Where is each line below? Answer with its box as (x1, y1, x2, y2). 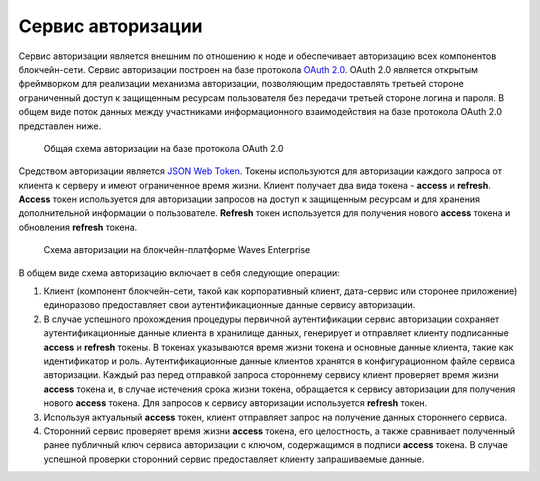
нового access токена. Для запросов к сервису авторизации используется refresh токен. (43, 397, 428, 409)
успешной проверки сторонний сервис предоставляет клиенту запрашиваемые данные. (43, 453, 425, 465)
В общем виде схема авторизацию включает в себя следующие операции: (18, 266, 340, 279)
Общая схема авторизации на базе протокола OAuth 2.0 (43, 142, 284, 154)
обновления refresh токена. (18, 221, 138, 233)
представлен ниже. (18, 120, 102, 132)
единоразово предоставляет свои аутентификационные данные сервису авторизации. (43, 299, 416, 311)
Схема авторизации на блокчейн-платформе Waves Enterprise (43, 244, 311, 256)
